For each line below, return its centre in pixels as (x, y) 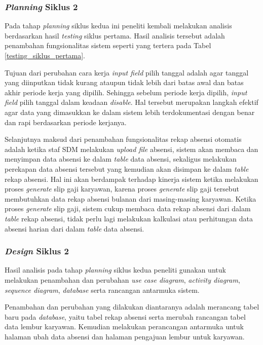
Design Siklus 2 (37, 251)
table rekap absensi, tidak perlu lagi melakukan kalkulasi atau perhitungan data (129, 218)
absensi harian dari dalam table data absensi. (74, 228)
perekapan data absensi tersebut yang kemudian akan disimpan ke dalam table (127, 168)
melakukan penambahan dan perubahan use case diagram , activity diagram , (122, 279)
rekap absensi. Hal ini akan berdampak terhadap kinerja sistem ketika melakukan (131, 179)
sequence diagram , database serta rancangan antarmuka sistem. (102, 290)
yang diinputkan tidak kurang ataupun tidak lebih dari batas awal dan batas (124, 82)
